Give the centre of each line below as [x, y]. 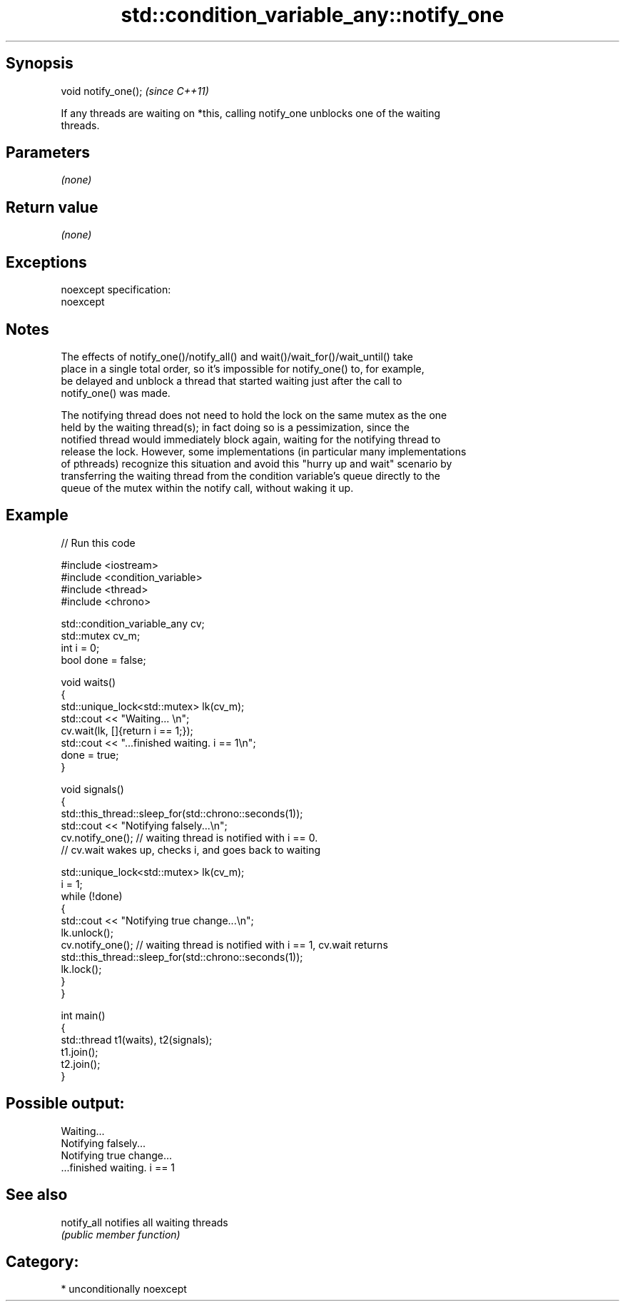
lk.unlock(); [87, 932]
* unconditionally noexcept [124, 1289]
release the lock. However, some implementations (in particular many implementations [264, 451]
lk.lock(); [81, 969]
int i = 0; [80, 647]
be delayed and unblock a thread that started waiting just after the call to [232, 380]
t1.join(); [80, 1051]
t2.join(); [81, 1064]
